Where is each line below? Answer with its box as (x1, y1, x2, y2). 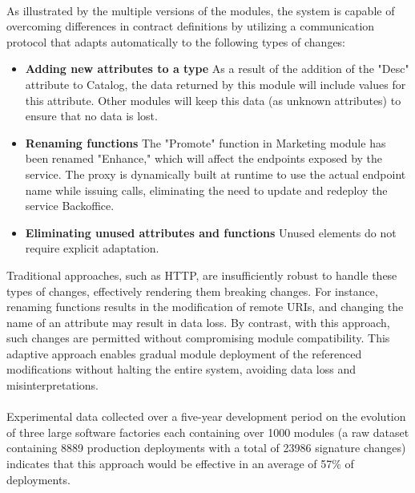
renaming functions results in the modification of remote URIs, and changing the (6, 298, 404, 315)
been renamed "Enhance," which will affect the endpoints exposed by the (25, 150, 383, 167)
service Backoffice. (25, 197, 115, 214)
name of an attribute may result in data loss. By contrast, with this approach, (6, 313, 390, 330)
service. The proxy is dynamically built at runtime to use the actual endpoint (25, 165, 406, 182)
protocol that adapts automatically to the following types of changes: (6, 33, 346, 50)
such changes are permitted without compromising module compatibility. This (6, 329, 390, 346)
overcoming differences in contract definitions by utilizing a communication (6, 18, 375, 34)
